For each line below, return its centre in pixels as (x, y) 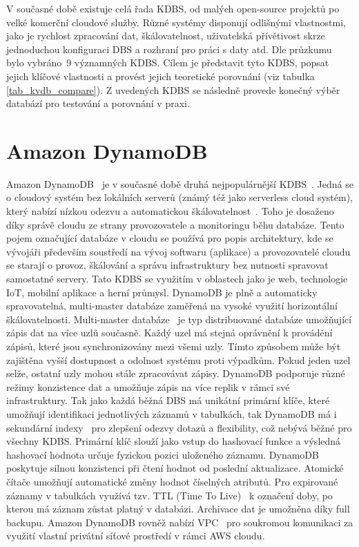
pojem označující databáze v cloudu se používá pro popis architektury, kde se (170, 238)
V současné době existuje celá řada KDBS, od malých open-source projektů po (173, 8)
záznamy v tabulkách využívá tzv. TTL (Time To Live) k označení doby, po (169, 495)
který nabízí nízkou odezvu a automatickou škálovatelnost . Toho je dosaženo (170, 211)
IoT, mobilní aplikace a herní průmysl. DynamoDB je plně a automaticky (162, 292)
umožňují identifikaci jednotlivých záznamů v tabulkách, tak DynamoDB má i (172, 413)
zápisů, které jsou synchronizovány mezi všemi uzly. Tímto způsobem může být (174, 346)
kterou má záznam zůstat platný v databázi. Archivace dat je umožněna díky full (178, 509)
